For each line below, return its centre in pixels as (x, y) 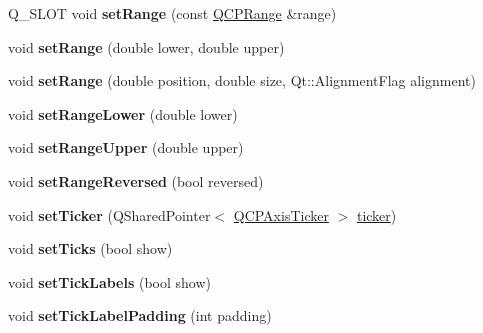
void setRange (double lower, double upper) (146, 46)
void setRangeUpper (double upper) (126, 147)
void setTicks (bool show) (90, 248)
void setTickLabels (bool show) (110, 281)
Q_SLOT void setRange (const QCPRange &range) (172, 13)
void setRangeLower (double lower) (123, 113)
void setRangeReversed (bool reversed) (136, 180)
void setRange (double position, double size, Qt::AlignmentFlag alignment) (242, 80)
